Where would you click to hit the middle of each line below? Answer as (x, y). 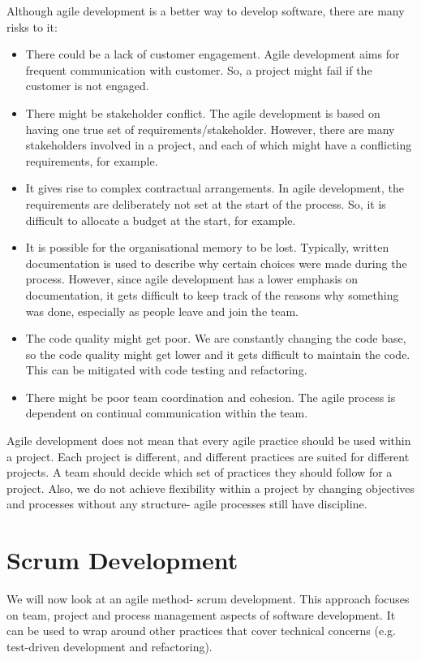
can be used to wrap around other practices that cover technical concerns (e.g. (201, 631)
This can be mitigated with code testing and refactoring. (166, 370)
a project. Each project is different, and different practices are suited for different (208, 456)
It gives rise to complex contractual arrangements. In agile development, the (215, 188)
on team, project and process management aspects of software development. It (201, 614)
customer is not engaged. (87, 86)
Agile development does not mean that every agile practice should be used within (209, 441)
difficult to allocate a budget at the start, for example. (161, 220)
